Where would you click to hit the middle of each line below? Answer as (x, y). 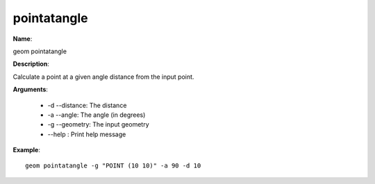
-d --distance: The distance (87, 105)
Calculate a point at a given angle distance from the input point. (103, 77)
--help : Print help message (87, 134)
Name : (23, 39)
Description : (31, 64)
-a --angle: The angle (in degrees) (97, 115)
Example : (27, 150)
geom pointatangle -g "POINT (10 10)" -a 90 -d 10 (113, 166)
